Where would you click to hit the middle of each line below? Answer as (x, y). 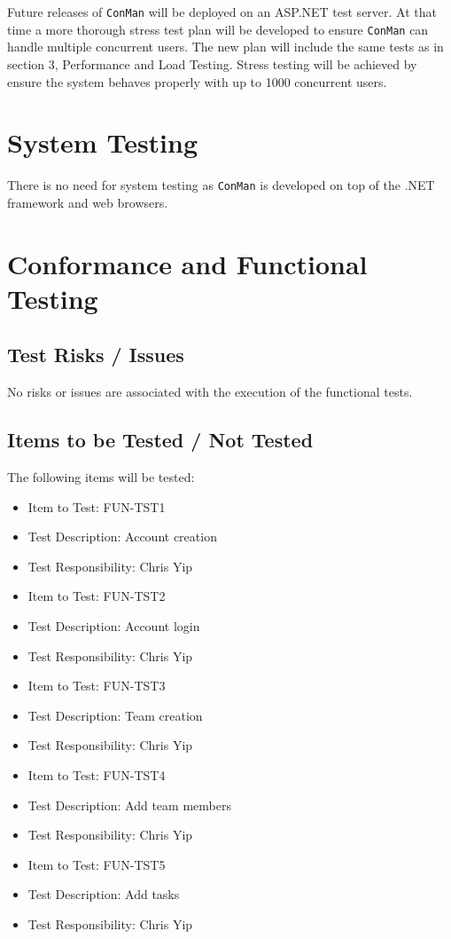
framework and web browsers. (88, 202)
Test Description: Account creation (122, 537)
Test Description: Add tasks (104, 894)
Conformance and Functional (187, 263)
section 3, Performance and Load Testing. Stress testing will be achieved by (212, 63)
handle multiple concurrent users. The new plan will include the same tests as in (225, 47)
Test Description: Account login (114, 626)
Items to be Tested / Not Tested (160, 440)
